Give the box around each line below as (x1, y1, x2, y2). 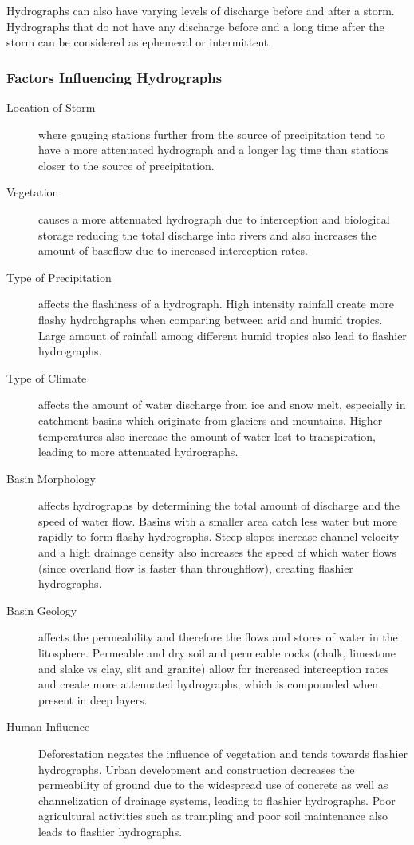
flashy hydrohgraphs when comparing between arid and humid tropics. (38, 311, 383, 327)
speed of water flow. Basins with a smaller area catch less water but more (38, 512, 397, 529)
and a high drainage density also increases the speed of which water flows (38, 544, 396, 561)
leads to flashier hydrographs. (38, 823, 183, 839)
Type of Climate (6, 369, 87, 386)
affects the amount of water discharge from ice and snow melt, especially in (38, 396, 406, 413)
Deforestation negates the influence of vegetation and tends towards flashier (38, 745, 408, 761)
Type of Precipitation (6, 268, 112, 285)
